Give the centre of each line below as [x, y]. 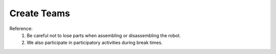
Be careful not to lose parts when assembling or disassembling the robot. [104, 35]
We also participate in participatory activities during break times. [95, 43]
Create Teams [40, 13]
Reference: [21, 29]
